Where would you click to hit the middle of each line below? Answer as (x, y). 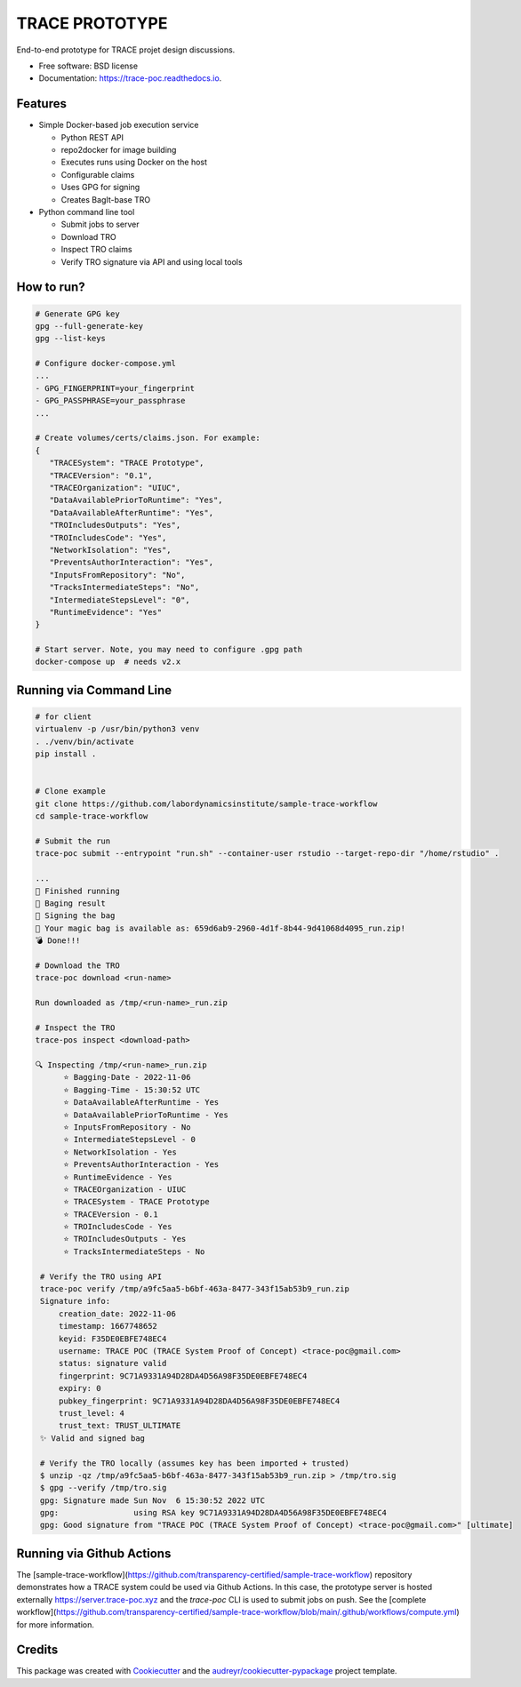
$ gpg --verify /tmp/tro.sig (104, 1488)
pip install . (66, 754)
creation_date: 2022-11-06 (117, 1314)
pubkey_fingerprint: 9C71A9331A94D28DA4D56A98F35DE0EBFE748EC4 (199, 1401)
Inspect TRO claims (96, 250)
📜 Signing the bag (75, 916)
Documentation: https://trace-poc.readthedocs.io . (130, 78)
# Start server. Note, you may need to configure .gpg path (169, 650)
